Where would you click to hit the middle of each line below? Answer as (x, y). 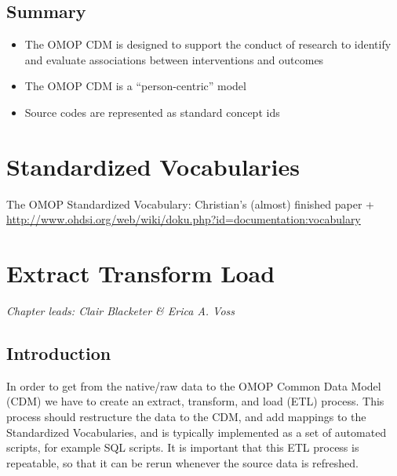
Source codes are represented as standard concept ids (152, 112)
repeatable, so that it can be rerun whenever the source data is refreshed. (182, 462)
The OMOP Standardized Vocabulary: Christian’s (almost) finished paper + (190, 203)
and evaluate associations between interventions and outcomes (174, 59)
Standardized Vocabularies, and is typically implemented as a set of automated (197, 432)
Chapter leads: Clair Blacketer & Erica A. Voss (121, 311)
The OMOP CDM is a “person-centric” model (135, 86)
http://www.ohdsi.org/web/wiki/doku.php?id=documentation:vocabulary (184, 219)
